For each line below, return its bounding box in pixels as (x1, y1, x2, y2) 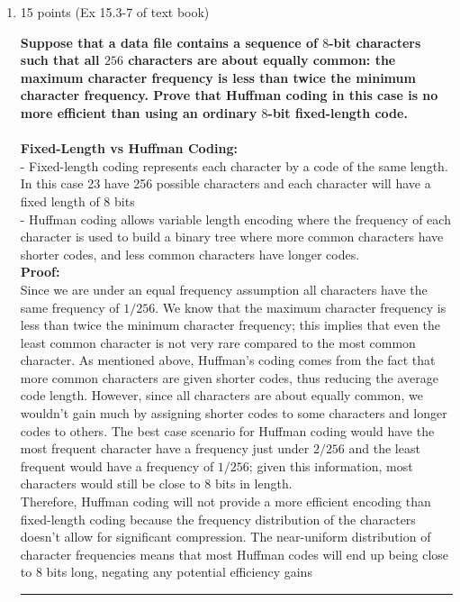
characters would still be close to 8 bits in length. (20, 474, 293, 493)
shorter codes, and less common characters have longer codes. (20, 244, 360, 263)
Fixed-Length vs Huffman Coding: (20, 139, 238, 158)
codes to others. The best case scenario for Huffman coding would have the (20, 421, 435, 440)
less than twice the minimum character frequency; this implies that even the (20, 315, 441, 334)
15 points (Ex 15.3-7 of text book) (20, 3, 210, 21)
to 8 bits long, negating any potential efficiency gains (20, 562, 312, 581)
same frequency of (20, 297, 120, 316)
